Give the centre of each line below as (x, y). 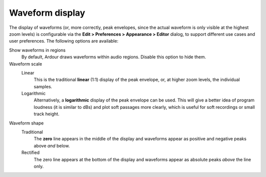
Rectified (31, 152)
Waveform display (47, 13)
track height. (47, 114)
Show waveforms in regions (37, 50)
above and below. (52, 146)
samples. (43, 86)
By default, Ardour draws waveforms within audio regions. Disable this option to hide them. (114, 57)
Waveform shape (26, 123)
